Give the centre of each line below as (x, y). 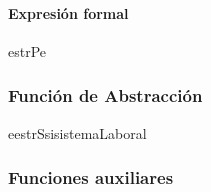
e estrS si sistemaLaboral (77, 132)
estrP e (27, 50)
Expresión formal (68, 12)
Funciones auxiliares (91, 177)
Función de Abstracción (105, 95)
